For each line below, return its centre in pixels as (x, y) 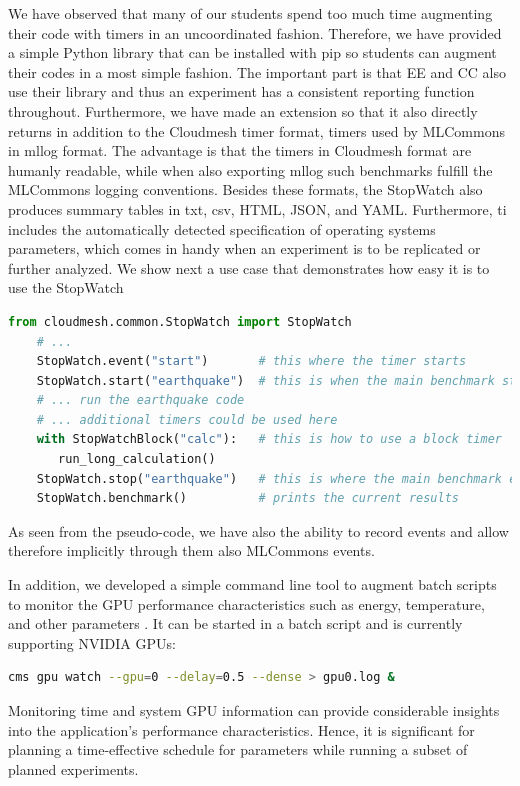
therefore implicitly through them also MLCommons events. (191, 550)
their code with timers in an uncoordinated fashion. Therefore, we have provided (255, 32)
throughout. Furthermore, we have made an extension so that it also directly (243, 110)
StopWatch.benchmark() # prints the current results (248, 498)
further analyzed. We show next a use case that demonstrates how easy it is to (249, 267)
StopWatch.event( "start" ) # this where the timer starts (251, 361)
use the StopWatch (66, 287)
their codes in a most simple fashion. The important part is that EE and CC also (257, 71)
